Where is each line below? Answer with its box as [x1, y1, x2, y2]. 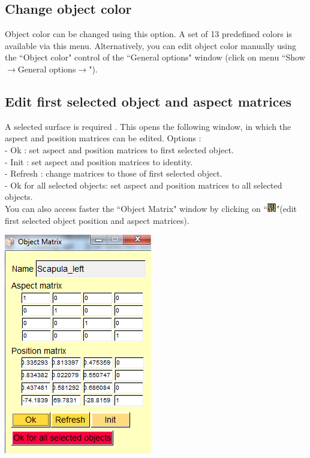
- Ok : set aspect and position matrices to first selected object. [5, 143, 234, 156]
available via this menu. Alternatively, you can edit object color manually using [5, 39, 296, 51]
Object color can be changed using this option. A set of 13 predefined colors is [5, 28, 292, 40]
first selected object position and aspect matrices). [5, 214, 189, 226]
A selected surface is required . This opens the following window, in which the [5, 120, 291, 132]
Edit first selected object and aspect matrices [5, 92, 291, 110]
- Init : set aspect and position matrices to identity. [5, 155, 193, 168]
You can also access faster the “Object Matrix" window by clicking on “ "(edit [5, 202, 297, 214]
